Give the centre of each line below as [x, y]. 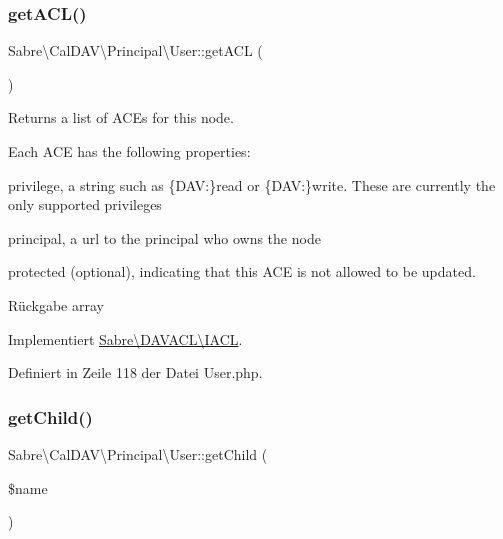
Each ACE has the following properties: [129, 151]
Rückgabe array [56, 304]
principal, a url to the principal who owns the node [164, 237]
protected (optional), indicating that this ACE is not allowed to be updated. [242, 271]
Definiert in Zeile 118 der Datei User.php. [135, 372]
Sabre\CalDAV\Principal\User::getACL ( [135, 50]
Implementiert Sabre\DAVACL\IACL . [125, 338]
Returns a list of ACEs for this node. [121, 117]
